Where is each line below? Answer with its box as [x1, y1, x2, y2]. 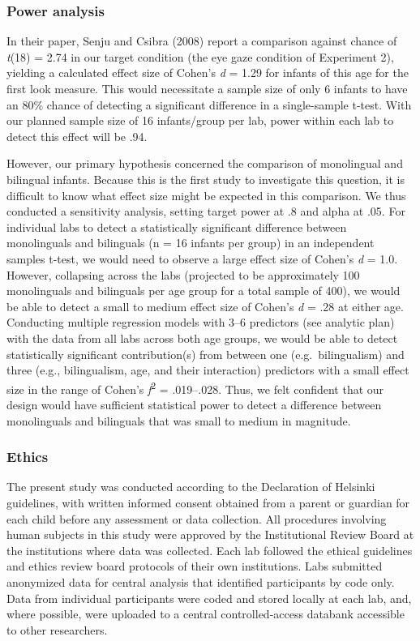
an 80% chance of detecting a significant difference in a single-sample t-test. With [6, 96, 412, 113]
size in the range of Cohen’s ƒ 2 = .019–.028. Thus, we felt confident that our [6, 378, 384, 397]
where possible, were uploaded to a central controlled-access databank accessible [6, 605, 405, 622]
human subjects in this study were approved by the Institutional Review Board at [6, 526, 414, 543]
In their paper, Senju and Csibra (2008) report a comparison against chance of [6, 32, 397, 49]
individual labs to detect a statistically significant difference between [6, 218, 347, 235]
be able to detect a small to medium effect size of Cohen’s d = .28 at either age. [6, 297, 404, 314]
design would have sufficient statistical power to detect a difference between [6, 395, 382, 412]
